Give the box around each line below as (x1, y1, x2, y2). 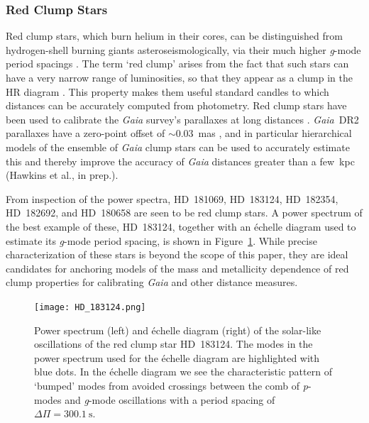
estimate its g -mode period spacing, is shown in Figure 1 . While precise (6, 233, 317, 248)
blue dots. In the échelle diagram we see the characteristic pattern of (34, 364, 332, 379)
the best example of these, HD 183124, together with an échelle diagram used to (6, 219, 356, 234)
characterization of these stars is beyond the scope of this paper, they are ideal (6, 247, 348, 262)
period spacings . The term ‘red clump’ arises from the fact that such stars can (6, 56, 349, 71)
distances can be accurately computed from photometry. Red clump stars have (6, 98, 347, 113)
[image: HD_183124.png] (34, 302, 146, 312)
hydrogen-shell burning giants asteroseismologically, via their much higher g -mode (6, 42, 361, 57)
